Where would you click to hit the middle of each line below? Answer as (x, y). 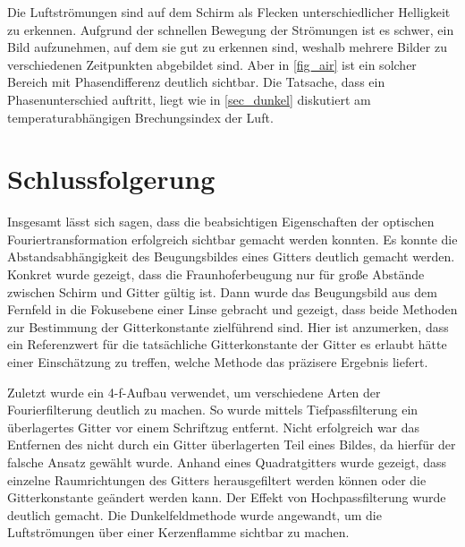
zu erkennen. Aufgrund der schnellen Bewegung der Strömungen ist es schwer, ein (231, 29)
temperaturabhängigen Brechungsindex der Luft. (140, 117)
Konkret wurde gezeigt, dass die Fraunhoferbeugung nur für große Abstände (216, 274)
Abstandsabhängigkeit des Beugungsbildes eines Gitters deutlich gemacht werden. (231, 256)
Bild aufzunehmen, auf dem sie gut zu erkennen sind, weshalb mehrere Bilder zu (227, 47)
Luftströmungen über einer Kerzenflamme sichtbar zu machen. (178, 532)
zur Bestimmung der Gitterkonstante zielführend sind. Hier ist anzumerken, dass (228, 326)
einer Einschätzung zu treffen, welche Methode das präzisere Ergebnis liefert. (218, 362)
